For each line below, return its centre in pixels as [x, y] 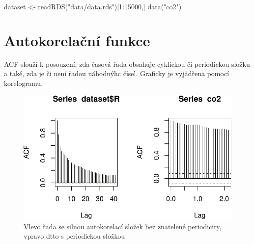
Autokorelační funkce [77, 40]
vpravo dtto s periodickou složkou [74, 236]
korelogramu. [24, 83]
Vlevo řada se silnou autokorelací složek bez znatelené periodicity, [123, 226]
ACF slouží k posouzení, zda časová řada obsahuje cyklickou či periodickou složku [127, 64]
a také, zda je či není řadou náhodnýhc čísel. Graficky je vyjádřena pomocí [117, 73]
